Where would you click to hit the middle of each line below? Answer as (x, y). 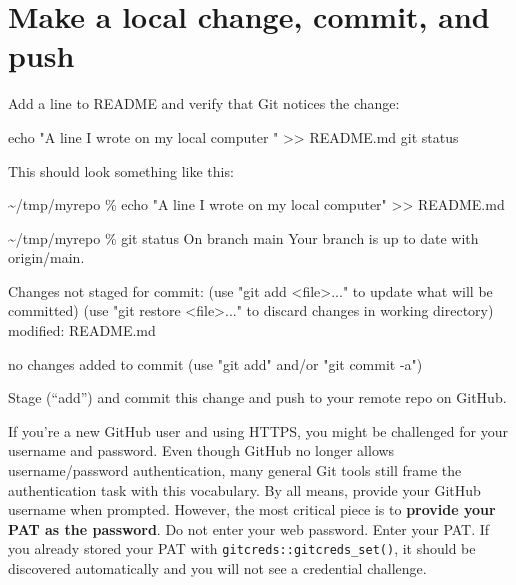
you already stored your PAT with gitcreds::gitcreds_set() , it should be (242, 548)
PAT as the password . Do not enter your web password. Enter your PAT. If (249, 528)
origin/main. (46, 257)
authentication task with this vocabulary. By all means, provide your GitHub (244, 489)
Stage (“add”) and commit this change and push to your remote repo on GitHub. (257, 397)
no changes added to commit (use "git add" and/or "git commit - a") (215, 363)
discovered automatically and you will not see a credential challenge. (217, 568)
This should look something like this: (121, 170)
